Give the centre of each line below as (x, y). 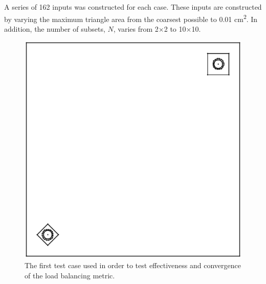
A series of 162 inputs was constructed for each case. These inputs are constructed (133, 7)
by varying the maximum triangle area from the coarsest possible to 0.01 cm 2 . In (131, 18)
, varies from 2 (136, 28)
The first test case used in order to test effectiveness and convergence (133, 265)
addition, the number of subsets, (55, 28)
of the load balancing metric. (70, 275)
